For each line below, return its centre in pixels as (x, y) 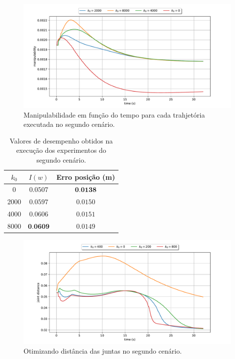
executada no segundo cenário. (69, 124)
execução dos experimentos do (61, 150)
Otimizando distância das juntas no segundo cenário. (103, 350)
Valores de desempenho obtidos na (61, 140)
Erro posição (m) (86, 177)
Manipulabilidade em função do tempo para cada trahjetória (114, 114)
